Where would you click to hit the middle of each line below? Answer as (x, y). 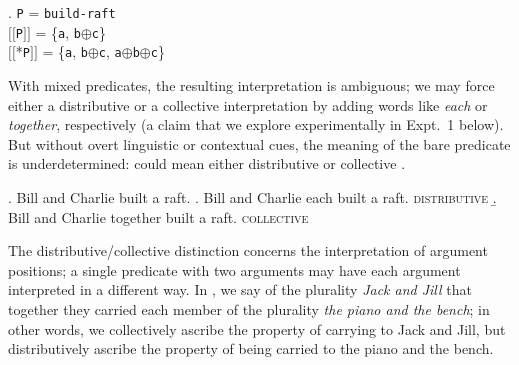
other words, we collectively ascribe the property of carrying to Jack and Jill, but (257, 328)
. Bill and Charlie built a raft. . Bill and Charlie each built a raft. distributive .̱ (252, 196)
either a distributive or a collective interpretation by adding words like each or (248, 104)
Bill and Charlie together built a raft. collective (158, 216)
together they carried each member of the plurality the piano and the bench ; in (249, 308)
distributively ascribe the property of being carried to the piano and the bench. (251, 348)
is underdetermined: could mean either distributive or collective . (207, 163)
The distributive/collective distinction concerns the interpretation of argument (248, 250)
